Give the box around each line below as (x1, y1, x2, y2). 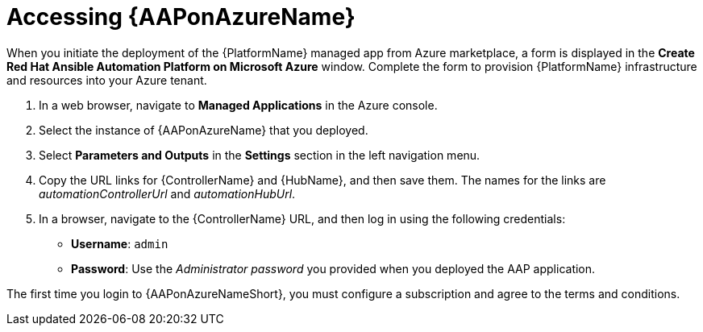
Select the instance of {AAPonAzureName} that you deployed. (39, 122, 368, 137)
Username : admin (71, 236, 168, 251)
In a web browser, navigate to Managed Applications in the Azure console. (39, 98, 438, 112)
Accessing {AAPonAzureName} (6, 3, 356, 31)
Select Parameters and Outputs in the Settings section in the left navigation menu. (39, 147, 480, 162)
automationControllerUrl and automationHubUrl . (39, 186, 296, 201)
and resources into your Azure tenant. (6, 73, 207, 87)
